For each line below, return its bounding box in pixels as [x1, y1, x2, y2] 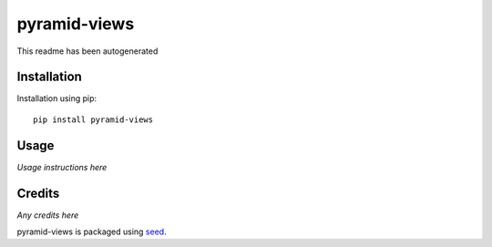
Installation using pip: [16, 93, 97, 104]
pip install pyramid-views [33, 114, 154, 125]
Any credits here [16, 210, 79, 221]
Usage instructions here [16, 161, 108, 172]
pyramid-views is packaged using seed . [16, 226, 168, 237]
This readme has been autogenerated [16, 46, 159, 57]
